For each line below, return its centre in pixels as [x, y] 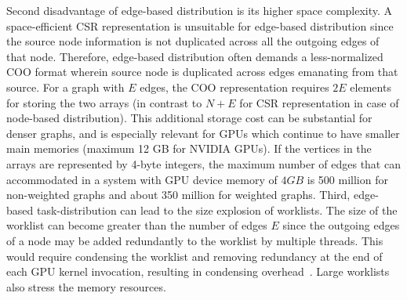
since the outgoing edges [341, 225]
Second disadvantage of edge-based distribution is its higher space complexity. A [200, 10]
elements [371, 87]
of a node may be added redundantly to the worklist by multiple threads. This [195, 240]
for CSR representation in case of [319, 102]
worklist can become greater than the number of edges [137, 225]
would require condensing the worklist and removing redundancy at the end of [194, 256]
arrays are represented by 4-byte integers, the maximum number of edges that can [203, 163]
